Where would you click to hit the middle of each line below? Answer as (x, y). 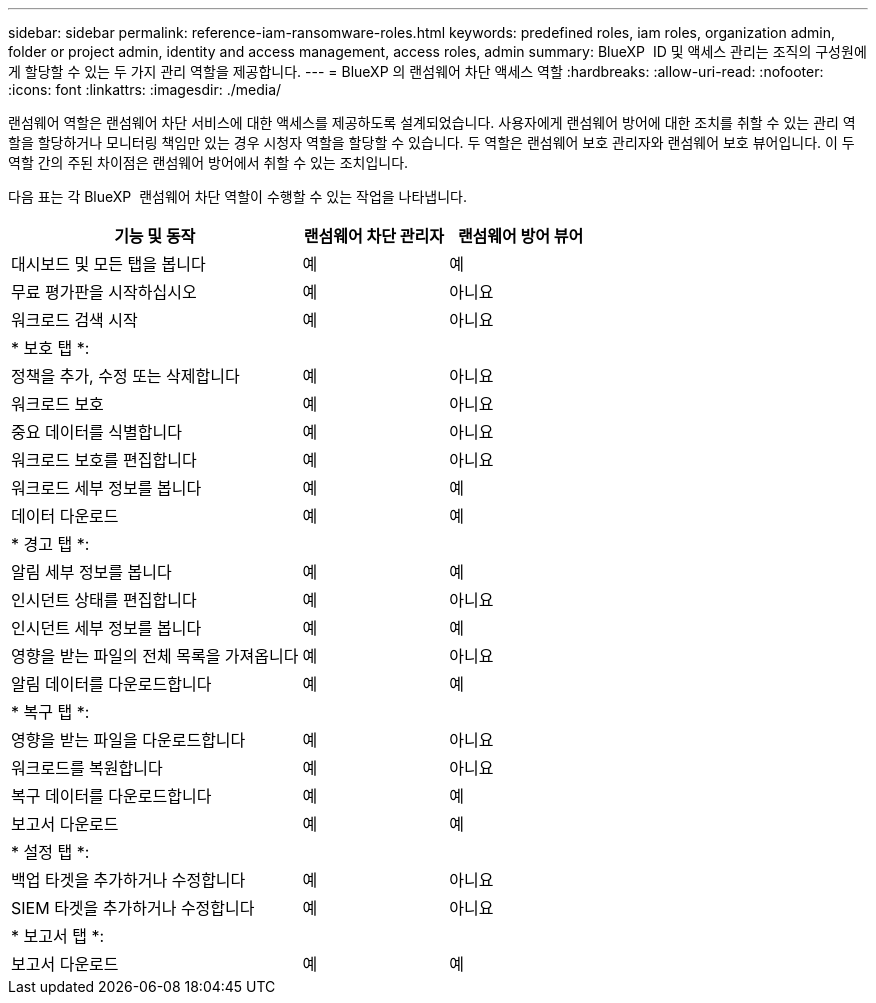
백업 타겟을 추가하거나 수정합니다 (128, 880)
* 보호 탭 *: (50, 348)
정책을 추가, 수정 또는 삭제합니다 (125, 376)
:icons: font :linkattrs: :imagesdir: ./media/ (145, 89)
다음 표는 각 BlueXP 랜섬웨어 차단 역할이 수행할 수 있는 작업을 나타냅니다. (238, 196)
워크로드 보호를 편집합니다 (104, 460)
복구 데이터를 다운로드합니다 (111, 796)
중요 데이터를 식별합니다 (96, 432)
